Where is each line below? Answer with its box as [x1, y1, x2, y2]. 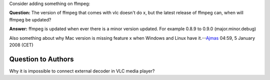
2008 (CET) [9, 42, 33, 48]
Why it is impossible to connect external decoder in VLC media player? [9, 68, 155, 74]
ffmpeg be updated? [9, 16, 51, 22]
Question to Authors [9, 55, 74, 63]
